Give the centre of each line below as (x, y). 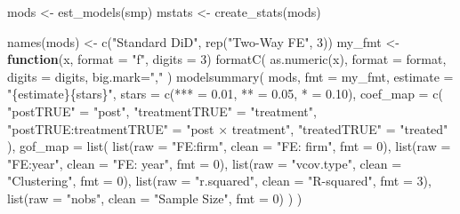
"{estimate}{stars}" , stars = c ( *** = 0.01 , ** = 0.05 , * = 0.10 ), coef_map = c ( (225, 94)
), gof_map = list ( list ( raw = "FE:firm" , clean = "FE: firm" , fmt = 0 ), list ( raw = (229, 146)
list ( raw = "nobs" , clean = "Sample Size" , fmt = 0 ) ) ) (155, 198)
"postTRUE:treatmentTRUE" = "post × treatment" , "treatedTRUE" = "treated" (228, 128)
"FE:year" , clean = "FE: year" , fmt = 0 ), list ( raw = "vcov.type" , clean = (205, 163)
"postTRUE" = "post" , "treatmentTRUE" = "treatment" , (162, 111)
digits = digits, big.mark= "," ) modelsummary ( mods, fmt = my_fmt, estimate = (230, 76)
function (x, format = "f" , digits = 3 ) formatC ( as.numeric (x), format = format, (227, 59)
